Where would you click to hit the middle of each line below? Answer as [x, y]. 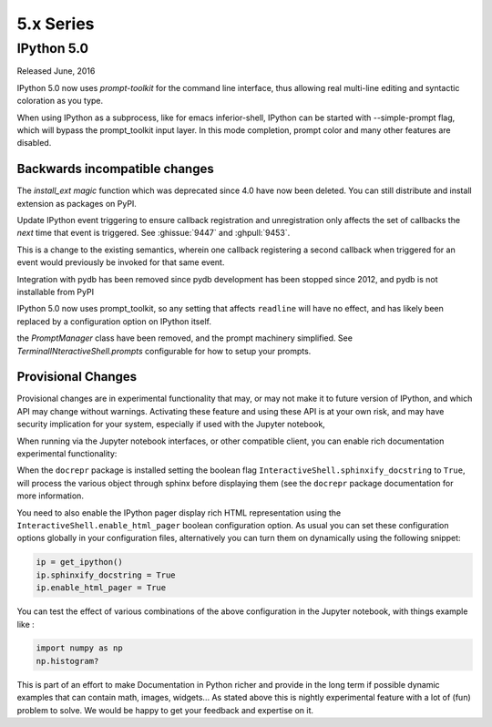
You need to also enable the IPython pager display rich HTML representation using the [179, 512]
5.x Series [56, 24]
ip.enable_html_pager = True [101, 588]
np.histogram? [67, 661]
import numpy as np [79, 648]
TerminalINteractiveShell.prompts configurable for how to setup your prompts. [164, 351]
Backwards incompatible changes [115, 169]
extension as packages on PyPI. [77, 203]
